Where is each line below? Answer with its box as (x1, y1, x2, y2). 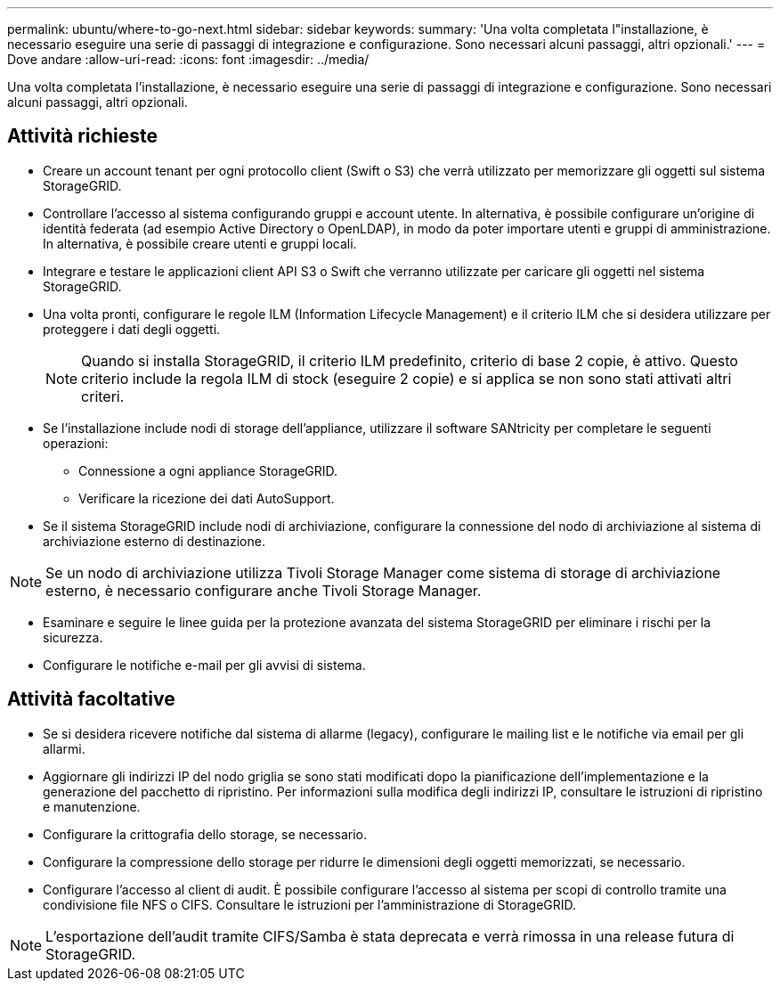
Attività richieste (7, 125, 158, 148)
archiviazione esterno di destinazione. (43, 533, 265, 549)
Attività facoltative (7, 688, 175, 711)
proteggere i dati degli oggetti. (43, 321, 221, 337)
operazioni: (43, 435, 109, 451)
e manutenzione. (43, 798, 141, 814)
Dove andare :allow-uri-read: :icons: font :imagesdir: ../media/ (7, 52, 370, 67)
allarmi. (43, 740, 85, 756)
